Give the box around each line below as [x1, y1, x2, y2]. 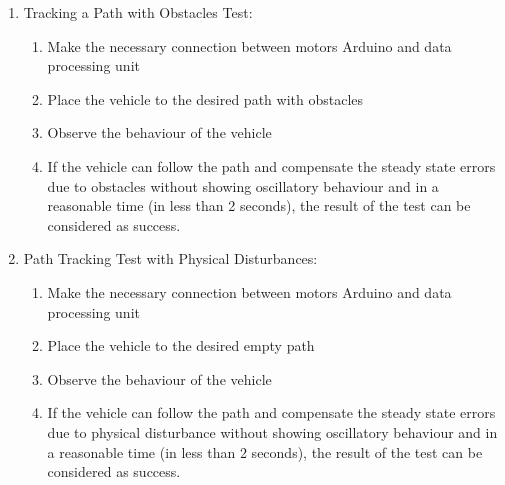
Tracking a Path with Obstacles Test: [23, 2, 253, 22]
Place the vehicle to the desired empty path [47, 335, 315, 356]
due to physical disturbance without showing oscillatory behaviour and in [47, 421, 498, 442]
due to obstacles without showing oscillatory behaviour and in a [47, 175, 439, 196]
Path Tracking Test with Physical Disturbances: [23, 248, 318, 269]
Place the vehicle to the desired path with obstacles [47, 88, 364, 109]
